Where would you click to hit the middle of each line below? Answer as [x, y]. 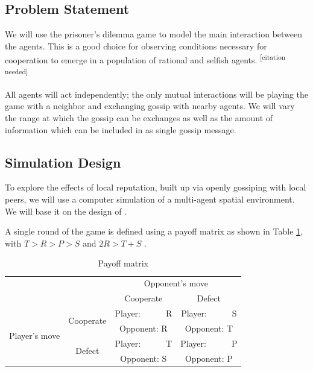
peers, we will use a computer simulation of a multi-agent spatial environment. [150, 199]
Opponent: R [144, 328]
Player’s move [35, 336]
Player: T [144, 343]
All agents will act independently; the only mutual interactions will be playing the [157, 94]
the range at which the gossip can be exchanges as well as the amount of [139, 118]
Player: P [209, 343]
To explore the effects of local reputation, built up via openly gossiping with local [156, 187]
